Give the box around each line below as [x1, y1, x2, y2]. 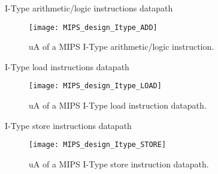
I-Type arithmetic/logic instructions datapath [5, 2, 173, 14]
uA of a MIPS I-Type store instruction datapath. [29, 157, 209, 170]
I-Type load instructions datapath [5, 60, 129, 73]
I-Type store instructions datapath [5, 119, 132, 131]
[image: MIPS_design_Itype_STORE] [29, 140, 166, 149]
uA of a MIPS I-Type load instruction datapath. [29, 99, 207, 112]
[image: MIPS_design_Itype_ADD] [29, 23, 158, 32]
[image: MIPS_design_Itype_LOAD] [29, 82, 162, 91]
